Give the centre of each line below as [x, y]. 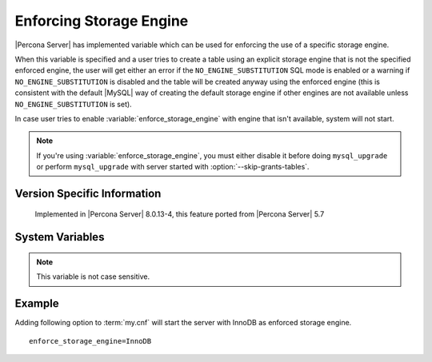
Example [37, 304]
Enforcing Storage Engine [102, 21]
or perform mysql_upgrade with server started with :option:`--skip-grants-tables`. [173, 167]
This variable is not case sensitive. [93, 276]
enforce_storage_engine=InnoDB [90, 341]
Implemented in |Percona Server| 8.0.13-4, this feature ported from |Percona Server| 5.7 [180, 214]
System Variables [60, 237]
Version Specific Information [88, 193]
